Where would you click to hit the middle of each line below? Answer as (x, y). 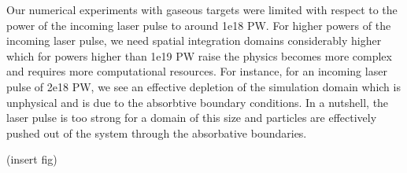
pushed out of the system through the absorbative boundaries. (157, 133)
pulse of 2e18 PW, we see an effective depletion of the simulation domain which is (203, 86)
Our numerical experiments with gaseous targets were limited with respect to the (202, 9)
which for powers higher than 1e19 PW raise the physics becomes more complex (199, 55)
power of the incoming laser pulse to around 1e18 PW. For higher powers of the (199, 25)
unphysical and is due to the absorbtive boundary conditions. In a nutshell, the (198, 102)
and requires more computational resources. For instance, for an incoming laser (197, 71)
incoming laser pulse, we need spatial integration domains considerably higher (194, 40)
